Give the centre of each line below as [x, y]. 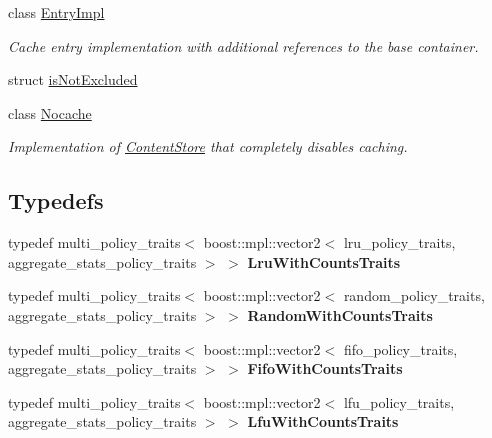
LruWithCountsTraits [324, 261]
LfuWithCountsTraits [323, 421]
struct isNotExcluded [73, 79]
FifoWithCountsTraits [325, 368]
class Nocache [50, 112]
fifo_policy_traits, [400, 348]
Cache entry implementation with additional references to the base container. [243, 45]
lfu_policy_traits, [399, 401]
